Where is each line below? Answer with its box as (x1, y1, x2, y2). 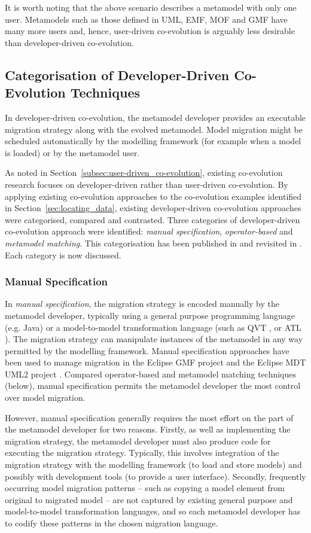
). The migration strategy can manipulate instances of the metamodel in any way (5, 333, 303, 345)
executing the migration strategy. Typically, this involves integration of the (5, 446, 279, 459)
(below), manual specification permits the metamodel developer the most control (5, 379, 301, 392)
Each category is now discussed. (5, 248, 121, 261)
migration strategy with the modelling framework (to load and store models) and (5, 458, 302, 471)
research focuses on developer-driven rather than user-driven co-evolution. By (5, 178, 288, 190)
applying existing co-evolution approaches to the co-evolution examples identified (5, 190, 302, 202)
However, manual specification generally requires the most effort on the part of (5, 411, 294, 424)
